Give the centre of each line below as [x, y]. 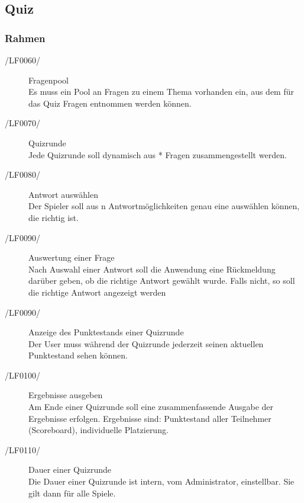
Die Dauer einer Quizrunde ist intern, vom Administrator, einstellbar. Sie [161, 481]
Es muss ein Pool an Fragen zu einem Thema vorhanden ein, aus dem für [161, 92]
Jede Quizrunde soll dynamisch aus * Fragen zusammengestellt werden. [158, 154]
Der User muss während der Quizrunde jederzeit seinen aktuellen [146, 343]
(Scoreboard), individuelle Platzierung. [98, 430]
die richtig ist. [54, 217]
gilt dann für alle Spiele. [72, 493]
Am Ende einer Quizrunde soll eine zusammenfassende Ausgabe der [151, 407]
